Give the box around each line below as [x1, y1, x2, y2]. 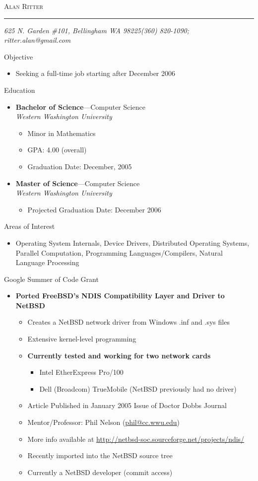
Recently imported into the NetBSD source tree [27, 450, 173, 461]
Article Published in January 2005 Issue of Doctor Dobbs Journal [27, 400, 227, 411]
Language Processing [15, 257, 79, 268]
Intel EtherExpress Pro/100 [39, 367, 124, 377]
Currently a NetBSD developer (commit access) [27, 467, 173, 477]
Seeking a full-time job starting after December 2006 [15, 68, 176, 78]
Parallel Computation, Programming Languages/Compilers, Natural [15, 247, 223, 258]
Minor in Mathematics [27, 128, 96, 138]
